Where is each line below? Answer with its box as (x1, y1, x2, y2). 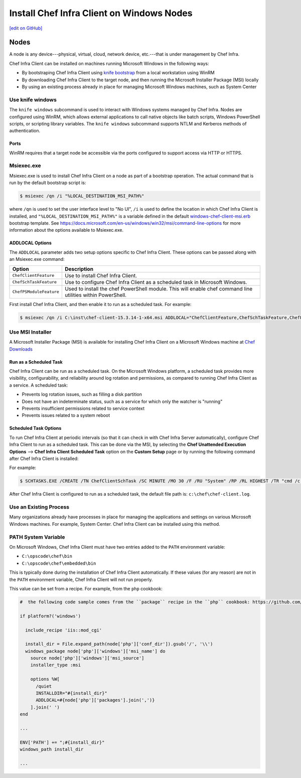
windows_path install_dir (20, 746, 84, 752)
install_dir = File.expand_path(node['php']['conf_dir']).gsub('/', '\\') (25, 641, 213, 647)
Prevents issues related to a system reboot (22, 412, 110, 418)
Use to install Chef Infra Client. (64, 272, 137, 279)
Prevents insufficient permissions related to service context (22, 405, 145, 411)
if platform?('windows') (20, 613, 81, 619)
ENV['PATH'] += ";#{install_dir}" (20, 739, 105, 745)
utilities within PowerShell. (64, 291, 127, 298)
